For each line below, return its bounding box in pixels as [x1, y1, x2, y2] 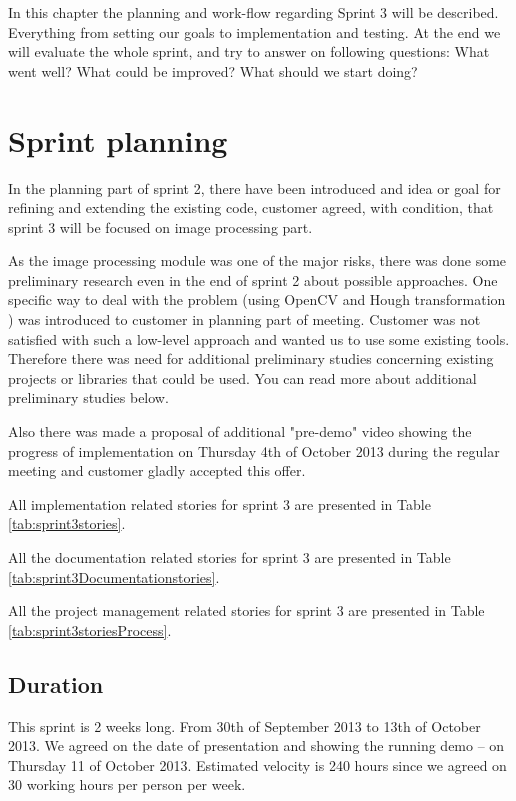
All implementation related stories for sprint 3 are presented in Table [8, 493, 431, 514]
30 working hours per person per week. [8, 774, 246, 795]
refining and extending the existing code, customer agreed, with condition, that [8, 197, 494, 218]
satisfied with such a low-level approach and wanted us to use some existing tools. [8, 328, 510, 349]
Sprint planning [8, 119, 228, 160]
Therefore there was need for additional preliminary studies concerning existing [8, 348, 494, 369]
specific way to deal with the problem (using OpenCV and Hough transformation [8, 289, 506, 310]
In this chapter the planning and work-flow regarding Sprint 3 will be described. [8, 2, 499, 22]
